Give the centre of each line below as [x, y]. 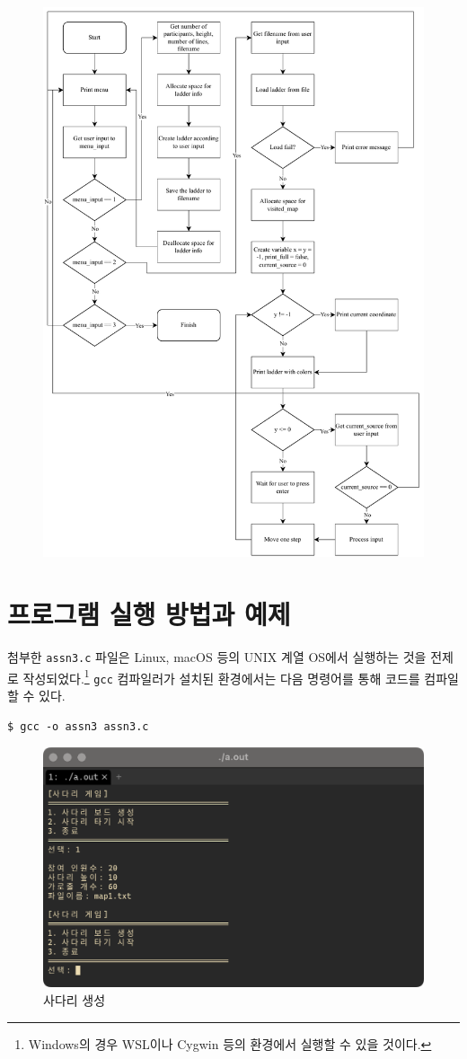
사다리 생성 [75, 999]
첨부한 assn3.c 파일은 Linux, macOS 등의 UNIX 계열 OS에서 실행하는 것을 [217, 657]
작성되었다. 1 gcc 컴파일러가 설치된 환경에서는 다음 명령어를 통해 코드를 [221, 676]
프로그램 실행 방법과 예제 [149, 614]
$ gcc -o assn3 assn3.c [78, 726]
